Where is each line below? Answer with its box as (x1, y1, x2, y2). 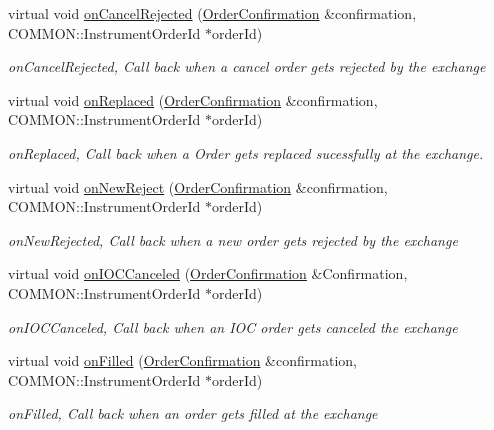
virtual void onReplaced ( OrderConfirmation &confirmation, (8, 89, 378, 110)
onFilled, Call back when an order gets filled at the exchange (8, 403, 378, 424)
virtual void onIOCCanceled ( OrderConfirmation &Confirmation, (8, 263, 408, 284)
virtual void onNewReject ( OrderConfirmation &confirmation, (8, 176, 388, 197)
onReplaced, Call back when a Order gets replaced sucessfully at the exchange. (8, 142, 484, 163)
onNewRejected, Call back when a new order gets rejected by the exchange (8, 229, 458, 250)
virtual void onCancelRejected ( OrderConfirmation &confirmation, (8, 3, 417, 23)
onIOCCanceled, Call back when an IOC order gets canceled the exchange (8, 316, 458, 337)
